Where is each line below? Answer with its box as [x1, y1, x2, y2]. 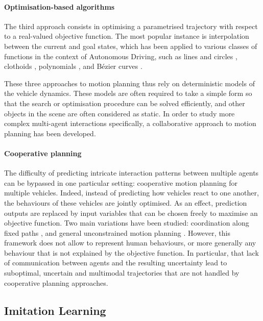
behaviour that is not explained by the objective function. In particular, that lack [4, 247, 259, 258]
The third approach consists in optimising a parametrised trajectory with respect [4, 20, 258, 31]
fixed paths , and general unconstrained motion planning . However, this [4, 227, 230, 238]
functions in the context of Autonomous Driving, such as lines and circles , [4, 51, 237, 61]
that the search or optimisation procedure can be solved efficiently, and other [4, 97, 245, 108]
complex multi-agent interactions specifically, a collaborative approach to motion [4, 118, 256, 129]
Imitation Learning [4, 302, 106, 318]
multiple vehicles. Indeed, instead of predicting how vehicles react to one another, [4, 187, 259, 198]
